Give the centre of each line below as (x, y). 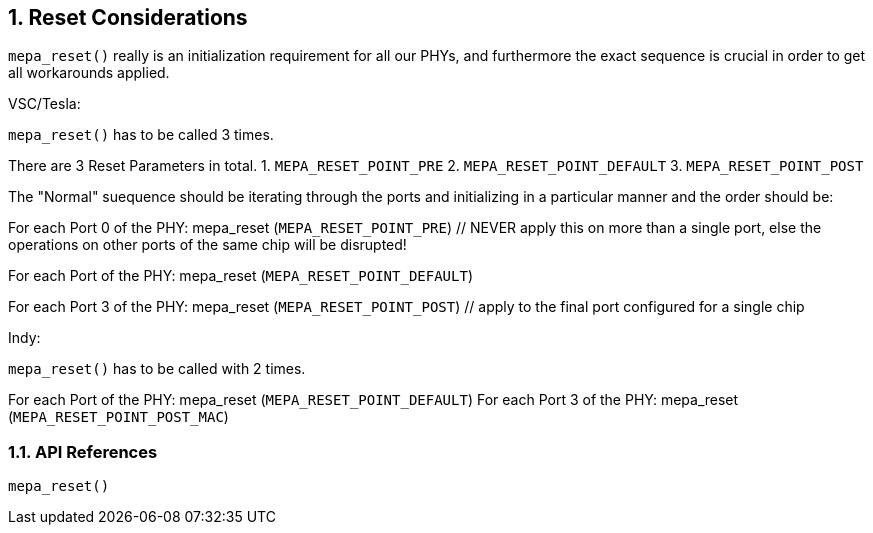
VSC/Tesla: (44, 104)
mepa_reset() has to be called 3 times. (141, 135)
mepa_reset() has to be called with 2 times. (157, 369)
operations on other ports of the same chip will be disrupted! (207, 245)
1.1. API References (83, 451)
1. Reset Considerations (128, 17)
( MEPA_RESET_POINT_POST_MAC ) (118, 417)
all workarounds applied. (89, 73)
